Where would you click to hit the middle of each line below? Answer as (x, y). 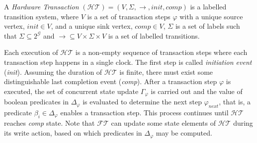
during (243, 123)
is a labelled (208, 6)
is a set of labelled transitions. (154, 35)
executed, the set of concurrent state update (71, 91)
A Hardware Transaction (42, 6)
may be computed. (184, 133)
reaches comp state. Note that (49, 123)
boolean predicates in (37, 102)
